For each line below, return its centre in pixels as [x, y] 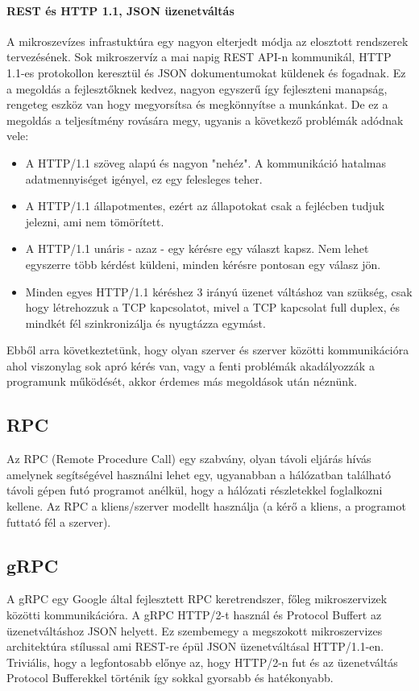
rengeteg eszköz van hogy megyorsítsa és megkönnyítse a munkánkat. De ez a [197, 104]
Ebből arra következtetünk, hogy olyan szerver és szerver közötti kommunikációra [208, 350]
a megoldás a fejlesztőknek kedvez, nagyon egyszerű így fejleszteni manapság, [197, 88]
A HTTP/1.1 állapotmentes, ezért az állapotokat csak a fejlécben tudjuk [205, 206]
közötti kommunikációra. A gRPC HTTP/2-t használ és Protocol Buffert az [194, 615]
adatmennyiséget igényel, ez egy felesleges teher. [144, 178]
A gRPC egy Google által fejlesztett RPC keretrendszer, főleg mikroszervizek [197, 599]
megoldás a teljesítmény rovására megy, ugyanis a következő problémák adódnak [205, 120]
